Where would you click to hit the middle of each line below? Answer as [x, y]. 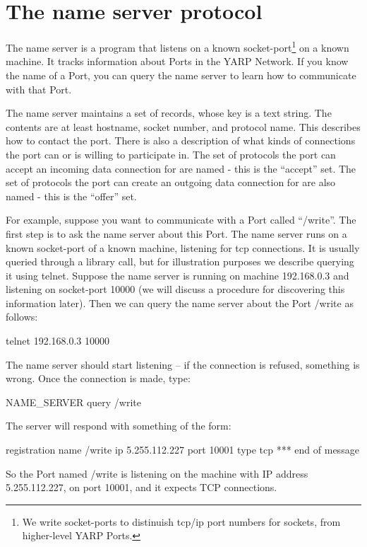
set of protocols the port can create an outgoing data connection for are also [171, 182]
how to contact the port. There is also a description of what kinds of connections [181, 140]
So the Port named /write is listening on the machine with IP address [157, 473]
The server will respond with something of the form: [119, 426]
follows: [22, 317]
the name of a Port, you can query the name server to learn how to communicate [181, 75]
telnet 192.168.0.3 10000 [58, 341]
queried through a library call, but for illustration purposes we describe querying [180, 261]
